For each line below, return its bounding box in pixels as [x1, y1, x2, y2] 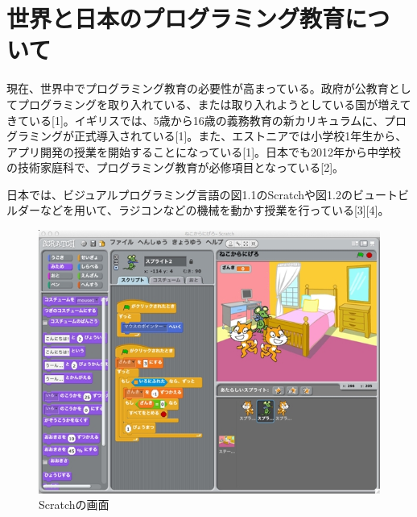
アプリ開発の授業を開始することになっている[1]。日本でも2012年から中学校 [6, 143, 402, 160]
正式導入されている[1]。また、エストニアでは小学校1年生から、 [73, 127, 407, 144]
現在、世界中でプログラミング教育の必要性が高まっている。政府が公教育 [6, 80, 389, 97]
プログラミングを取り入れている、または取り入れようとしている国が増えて [17, 95, 411, 112]
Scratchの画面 [39, 496, 109, 513]
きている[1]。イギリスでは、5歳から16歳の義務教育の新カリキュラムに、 [6, 111, 384, 128]
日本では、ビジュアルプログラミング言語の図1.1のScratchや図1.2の [6, 186, 353, 202]
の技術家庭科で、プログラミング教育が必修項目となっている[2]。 [6, 159, 345, 176]
